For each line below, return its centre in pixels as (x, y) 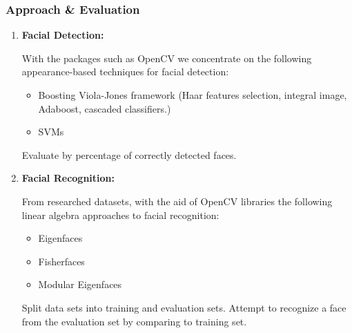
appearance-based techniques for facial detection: (125, 72)
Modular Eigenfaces (80, 284)
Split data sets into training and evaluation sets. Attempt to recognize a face (184, 307)
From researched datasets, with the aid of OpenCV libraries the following (177, 201)
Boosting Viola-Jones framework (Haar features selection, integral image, (193, 95)
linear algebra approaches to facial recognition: (120, 215)
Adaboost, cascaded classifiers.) (105, 108)
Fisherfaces (61, 261)
